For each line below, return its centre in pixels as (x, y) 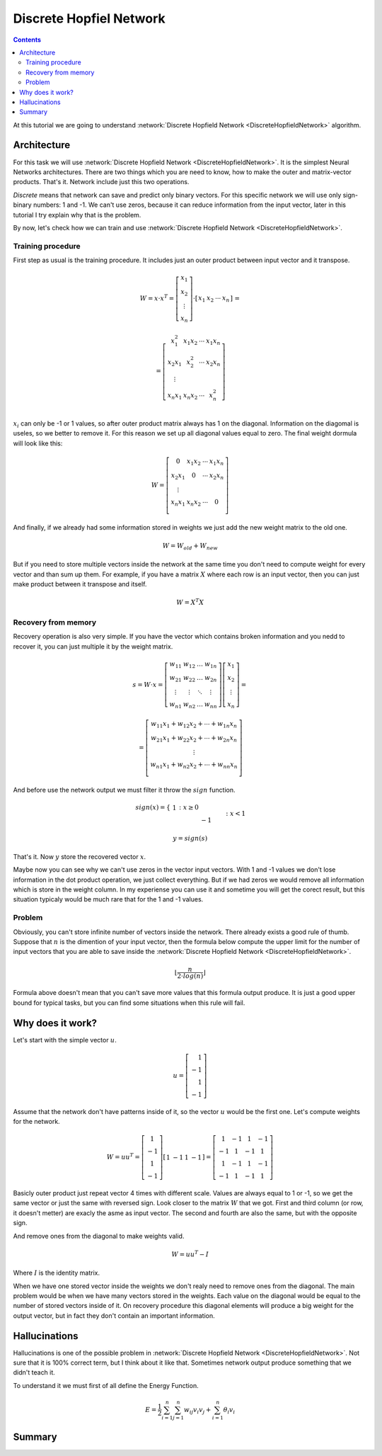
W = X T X (190, 602)
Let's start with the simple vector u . (65, 1040)
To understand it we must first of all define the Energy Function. (106, 1385)
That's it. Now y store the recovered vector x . (80, 856)
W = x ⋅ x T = (157, 298)
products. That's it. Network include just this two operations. (101, 182)
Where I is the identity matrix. (57, 1273)
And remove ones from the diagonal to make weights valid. (99, 1236)
